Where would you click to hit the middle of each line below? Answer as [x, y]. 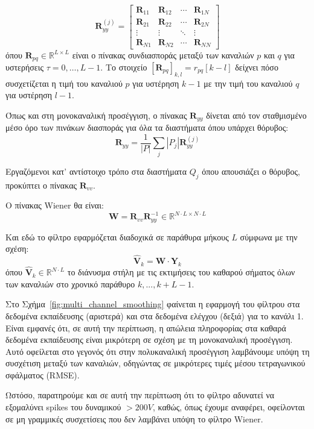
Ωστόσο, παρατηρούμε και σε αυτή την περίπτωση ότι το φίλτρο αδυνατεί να [140, 395]
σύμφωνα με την [269, 236]
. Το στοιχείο [124, 67]
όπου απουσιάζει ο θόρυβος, [251, 171]
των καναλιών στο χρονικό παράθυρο [70, 283]
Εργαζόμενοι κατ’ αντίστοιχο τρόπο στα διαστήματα [96, 171]
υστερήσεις [25, 67]
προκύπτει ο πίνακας [41, 185]
